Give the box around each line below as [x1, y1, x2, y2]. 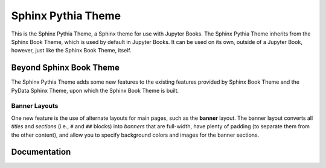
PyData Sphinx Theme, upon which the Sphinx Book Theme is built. [11, 87, 179, 94]
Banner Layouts [11, 102, 59, 110]
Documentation [11, 147, 71, 157]
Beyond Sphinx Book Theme [11, 63, 120, 73]
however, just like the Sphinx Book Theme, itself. [11, 47, 132, 54]
